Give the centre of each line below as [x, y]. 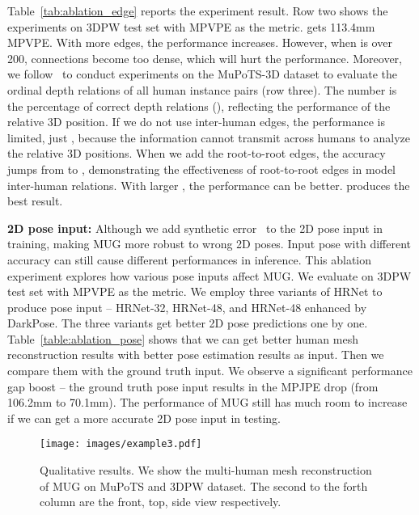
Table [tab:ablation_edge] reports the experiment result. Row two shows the [198, 11]
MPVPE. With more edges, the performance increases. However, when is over [200, 42]
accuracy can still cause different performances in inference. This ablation [190, 259]
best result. [35, 201]
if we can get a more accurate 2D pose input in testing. [144, 418]
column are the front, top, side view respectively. [161, 502]
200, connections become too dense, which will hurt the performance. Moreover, [205, 58]
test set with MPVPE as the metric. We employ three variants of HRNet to [195, 291]
